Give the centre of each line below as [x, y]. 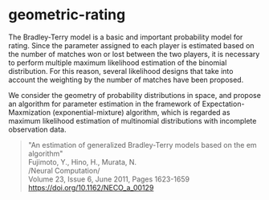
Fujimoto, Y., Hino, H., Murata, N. [82, 161]
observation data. [37, 129]
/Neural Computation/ [64, 170]
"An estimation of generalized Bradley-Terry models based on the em [142, 145]
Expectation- [223, 104]
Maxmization [30, 112]
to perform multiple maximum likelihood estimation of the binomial [118, 63]
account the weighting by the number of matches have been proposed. [126, 80]
